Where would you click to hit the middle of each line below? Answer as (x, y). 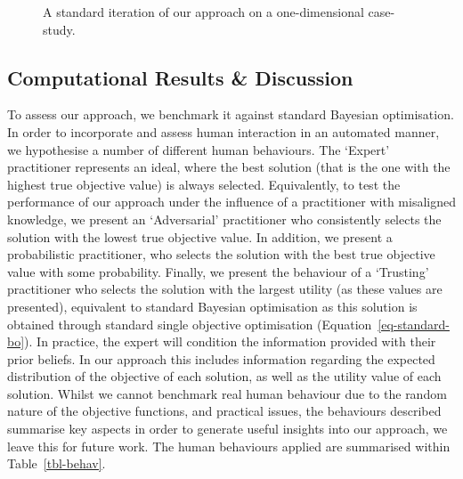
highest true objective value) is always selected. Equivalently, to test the (204, 184)
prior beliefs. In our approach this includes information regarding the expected (221, 358)
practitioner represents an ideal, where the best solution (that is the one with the (229, 167)
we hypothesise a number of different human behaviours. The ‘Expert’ (199, 149)
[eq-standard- (414, 324)
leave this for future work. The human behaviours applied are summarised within (229, 446)
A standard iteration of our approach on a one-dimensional (203, 12)
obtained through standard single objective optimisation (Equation (190, 324)
